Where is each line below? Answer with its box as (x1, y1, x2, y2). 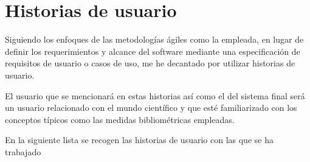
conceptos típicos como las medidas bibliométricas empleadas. (5, 113, 235, 125)
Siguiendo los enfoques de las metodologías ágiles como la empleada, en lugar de (5, 33, 304, 46)
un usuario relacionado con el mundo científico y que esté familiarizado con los (5, 101, 297, 114)
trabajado (5, 145, 41, 158)
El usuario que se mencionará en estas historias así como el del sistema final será (5, 89, 305, 102)
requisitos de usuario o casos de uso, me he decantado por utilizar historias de (5, 57, 295, 69)
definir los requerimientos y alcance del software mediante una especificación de (5, 44, 300, 57)
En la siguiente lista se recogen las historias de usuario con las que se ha (5, 133, 274, 146)
